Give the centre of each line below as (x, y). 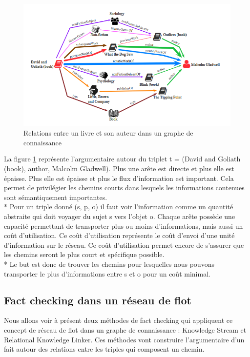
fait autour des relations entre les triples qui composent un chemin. (104, 349)
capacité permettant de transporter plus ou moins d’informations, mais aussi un (124, 226)
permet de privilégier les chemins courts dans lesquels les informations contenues (124, 188)
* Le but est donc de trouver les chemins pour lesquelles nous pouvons (109, 264)
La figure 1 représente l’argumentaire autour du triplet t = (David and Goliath (122, 159)
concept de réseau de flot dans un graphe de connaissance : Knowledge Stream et (125, 329)
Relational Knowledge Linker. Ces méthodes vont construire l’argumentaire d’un (124, 339)
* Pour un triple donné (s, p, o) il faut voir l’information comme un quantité (119, 207)
